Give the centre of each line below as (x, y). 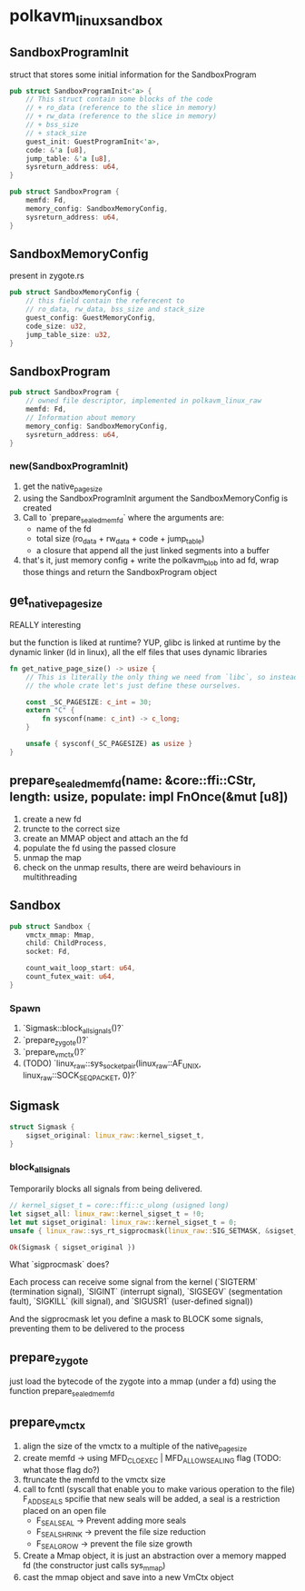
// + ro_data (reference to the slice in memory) (122, 108)
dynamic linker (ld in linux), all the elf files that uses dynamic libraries (138, 651)
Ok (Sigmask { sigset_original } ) (73, 1247)
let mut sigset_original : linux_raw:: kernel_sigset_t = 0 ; (123, 1222)
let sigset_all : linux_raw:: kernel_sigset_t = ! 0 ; (107, 1214)
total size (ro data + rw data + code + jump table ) (120, 540)
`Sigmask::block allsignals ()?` (73, 1029)
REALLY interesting (45, 624)
